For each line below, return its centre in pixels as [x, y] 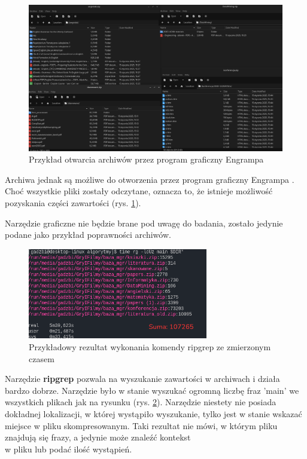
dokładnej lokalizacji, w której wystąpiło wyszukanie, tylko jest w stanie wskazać [153, 413]
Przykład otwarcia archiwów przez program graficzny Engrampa [146, 159]
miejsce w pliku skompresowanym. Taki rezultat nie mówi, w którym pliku [141, 425]
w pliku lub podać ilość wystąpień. [69, 449]
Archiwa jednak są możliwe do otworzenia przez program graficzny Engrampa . [150, 179]
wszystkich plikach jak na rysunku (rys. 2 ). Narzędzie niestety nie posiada [141, 402]
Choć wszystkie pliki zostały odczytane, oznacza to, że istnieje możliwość [139, 191]
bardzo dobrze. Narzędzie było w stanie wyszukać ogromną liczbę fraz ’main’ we [152, 390]
